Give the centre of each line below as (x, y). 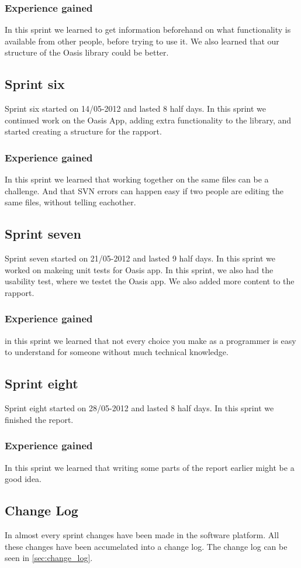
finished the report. (39, 419)
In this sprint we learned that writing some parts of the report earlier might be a (150, 467)
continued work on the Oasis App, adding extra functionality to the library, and (148, 120)
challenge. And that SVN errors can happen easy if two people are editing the (144, 190)
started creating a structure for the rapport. (83, 131)
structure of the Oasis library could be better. (87, 52)
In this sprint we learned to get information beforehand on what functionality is (148, 30)
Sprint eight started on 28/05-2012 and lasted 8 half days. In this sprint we (139, 408)
